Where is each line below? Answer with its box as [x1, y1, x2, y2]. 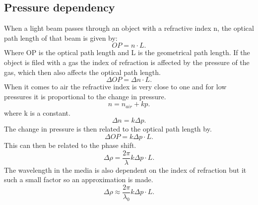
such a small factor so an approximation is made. [4, 174, 153, 185]
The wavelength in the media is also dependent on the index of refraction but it [4, 164, 247, 175]
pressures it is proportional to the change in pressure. [4, 91, 166, 101]
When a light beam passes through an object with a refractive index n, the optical [4, 23, 254, 33]
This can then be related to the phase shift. [4, 140, 136, 150]
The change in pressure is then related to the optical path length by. [4, 124, 212, 134]
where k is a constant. [4, 107, 70, 118]
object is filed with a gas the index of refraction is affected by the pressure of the [4, 57, 250, 67]
